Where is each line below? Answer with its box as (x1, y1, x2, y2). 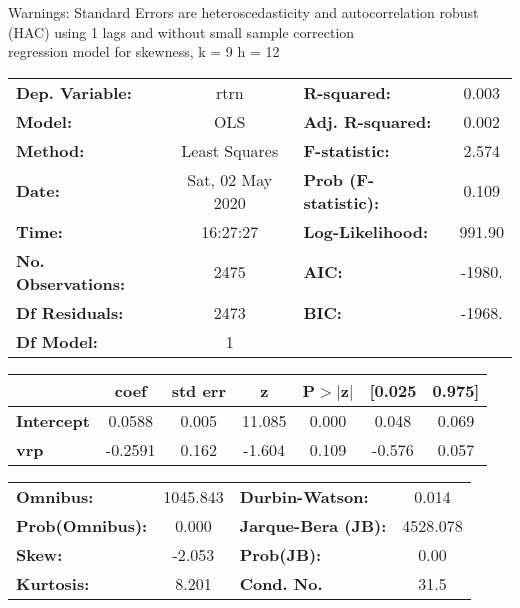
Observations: (16, 271, 126, 295)
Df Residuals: (16, 300, 124, 324)
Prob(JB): (239, 542, 322, 566)
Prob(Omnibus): (16, 513, 148, 537)
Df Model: (16, 329, 98, 353)
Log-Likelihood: (303, 219, 429, 243)
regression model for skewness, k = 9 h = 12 (8, 41, 280, 62)
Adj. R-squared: (303, 109, 432, 133)
